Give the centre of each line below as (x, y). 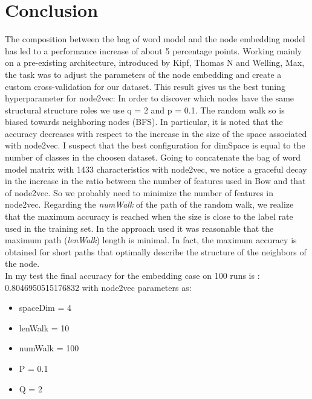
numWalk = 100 (49, 348)
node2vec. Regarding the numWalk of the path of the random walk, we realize (149, 204)
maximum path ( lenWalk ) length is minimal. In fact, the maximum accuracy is (151, 240)
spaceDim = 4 (45, 308)
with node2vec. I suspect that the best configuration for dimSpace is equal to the (155, 145)
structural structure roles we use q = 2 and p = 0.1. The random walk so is (145, 110)
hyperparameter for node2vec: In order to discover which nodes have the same (150, 98)
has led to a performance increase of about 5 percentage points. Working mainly (154, 50)
